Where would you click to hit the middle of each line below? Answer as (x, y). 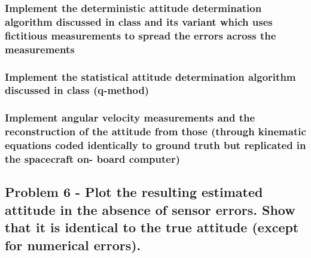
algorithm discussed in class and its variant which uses (139, 21)
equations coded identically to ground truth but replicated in (155, 145)
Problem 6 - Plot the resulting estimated (134, 192)
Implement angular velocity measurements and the (130, 118)
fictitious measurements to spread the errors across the (141, 35)
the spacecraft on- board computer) (92, 159)
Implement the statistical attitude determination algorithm (150, 76)
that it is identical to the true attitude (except (152, 227)
